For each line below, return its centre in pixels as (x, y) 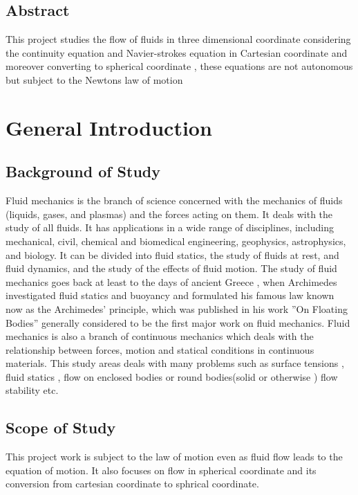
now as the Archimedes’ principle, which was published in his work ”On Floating (177, 308)
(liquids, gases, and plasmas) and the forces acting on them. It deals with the (169, 214)
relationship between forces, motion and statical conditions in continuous (160, 349)
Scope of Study (61, 427)
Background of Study (83, 171)
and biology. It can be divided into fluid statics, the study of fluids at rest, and (172, 254)
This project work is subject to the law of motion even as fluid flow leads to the (174, 457)
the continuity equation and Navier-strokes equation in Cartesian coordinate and (177, 52)
